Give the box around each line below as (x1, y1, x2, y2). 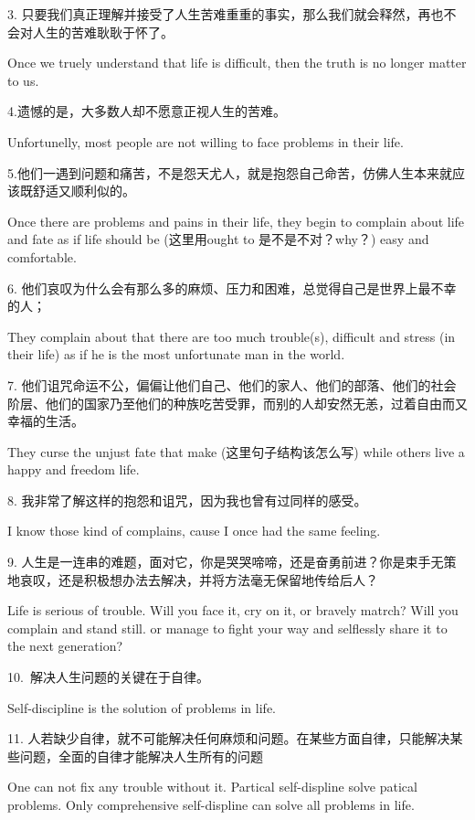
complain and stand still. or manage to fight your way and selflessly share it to (7, 618, 448, 637)
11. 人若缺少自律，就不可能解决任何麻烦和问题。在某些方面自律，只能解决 (7, 729, 450, 748)
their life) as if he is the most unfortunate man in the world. (7, 345, 345, 364)
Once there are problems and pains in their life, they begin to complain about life (7, 211, 465, 230)
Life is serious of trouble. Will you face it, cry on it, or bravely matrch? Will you (7, 601, 459, 620)
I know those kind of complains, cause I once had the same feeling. (7, 521, 381, 540)
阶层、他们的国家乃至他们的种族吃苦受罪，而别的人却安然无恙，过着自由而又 (7, 393, 468, 412)
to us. (7, 70, 39, 90)
